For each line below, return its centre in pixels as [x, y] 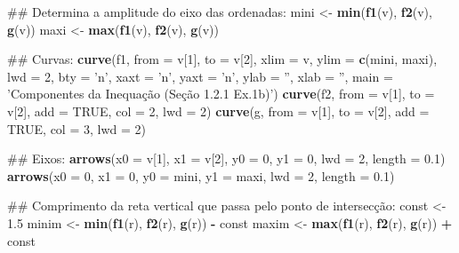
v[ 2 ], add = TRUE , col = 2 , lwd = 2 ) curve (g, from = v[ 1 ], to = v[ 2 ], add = [218, 111]
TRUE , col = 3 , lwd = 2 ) [76, 128]
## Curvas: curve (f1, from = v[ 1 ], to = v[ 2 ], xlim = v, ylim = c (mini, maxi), [222, 59]
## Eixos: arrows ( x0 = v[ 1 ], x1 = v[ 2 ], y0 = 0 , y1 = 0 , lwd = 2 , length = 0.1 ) [226, 158]
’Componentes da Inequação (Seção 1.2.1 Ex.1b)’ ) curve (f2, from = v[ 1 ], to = [221, 94]
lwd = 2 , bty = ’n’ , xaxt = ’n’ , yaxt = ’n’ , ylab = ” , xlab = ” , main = [200, 76]
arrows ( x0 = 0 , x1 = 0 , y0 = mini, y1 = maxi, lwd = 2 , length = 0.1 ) [201, 175]
